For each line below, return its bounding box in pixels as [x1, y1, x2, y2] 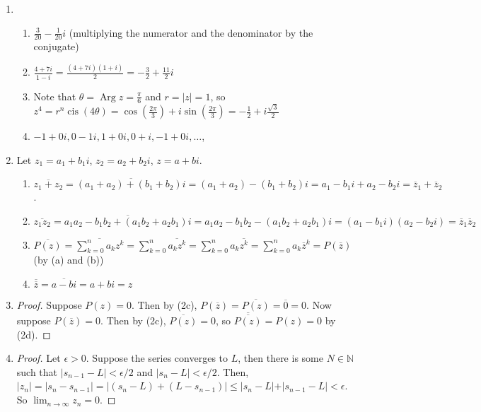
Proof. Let [16, 351, 61, 365]
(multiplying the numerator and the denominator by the [69, 25, 313, 40]
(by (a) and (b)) [33, 252, 104, 267]
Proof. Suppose [16, 298, 82, 312]
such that [16, 364, 58, 379]
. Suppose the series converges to [86, 351, 228, 365]
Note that [33, 88, 76, 103]
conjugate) [33, 39, 79, 54]
